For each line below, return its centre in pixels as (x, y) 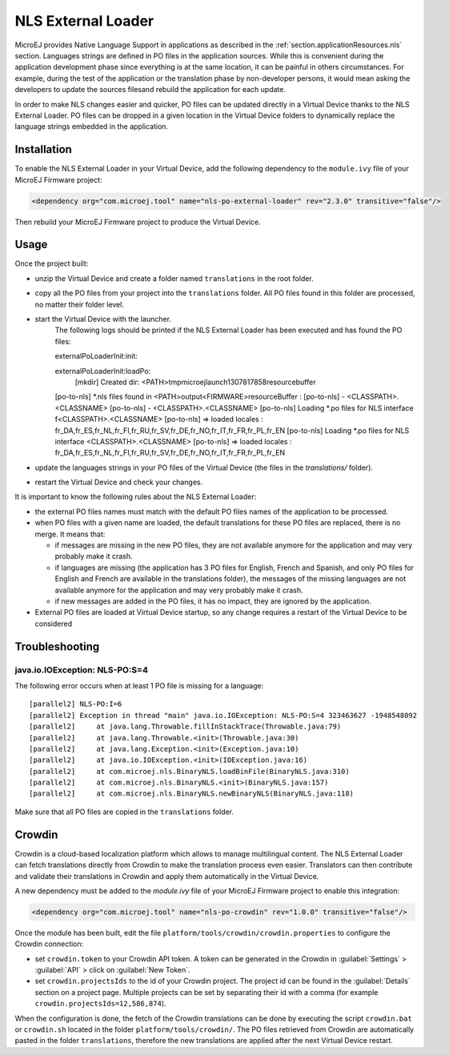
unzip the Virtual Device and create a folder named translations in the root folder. (174, 278)
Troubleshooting (57, 646)
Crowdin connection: (49, 944)
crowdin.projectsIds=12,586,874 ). (101, 1004)
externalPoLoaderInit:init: (96, 356)
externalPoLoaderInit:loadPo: (103, 371)
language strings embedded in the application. (91, 126)
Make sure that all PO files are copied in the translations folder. (124, 812)
